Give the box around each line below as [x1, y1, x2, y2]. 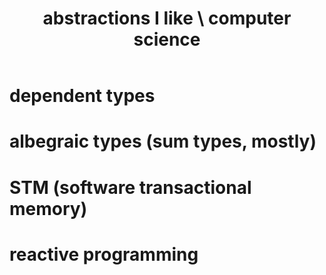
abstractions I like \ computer [42, 7, 292, 30]
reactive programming [9, 243, 199, 266]
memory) [9, 197, 88, 220]
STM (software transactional [9, 176, 252, 199]
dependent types [9, 85, 156, 107]
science [133, 28, 201, 51]
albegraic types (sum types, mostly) [9, 130, 317, 153]
